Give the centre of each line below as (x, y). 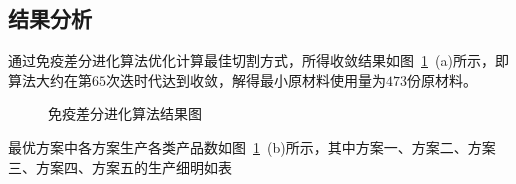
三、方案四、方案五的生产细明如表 (120, 166)
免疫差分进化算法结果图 (125, 113)
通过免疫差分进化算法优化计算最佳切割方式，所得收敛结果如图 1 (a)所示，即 (258, 60)
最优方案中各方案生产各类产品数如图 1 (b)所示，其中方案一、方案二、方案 (252, 146)
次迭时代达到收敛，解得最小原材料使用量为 (246, 79)
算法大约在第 (50, 79)
